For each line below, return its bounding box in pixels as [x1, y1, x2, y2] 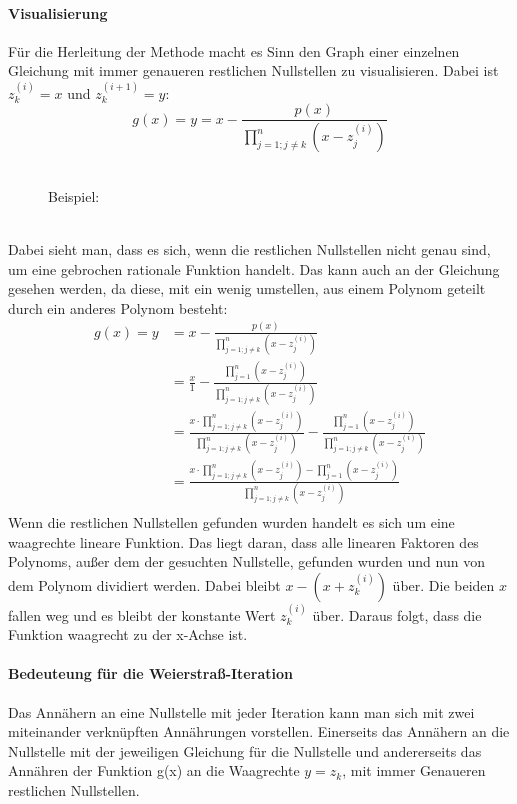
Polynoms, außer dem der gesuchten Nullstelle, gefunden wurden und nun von [8, 551, 485, 572]
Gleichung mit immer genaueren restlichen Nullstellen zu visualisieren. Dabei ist [8, 60, 499, 81]
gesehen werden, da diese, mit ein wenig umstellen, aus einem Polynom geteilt [8, 278, 486, 299]
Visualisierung [8, 2, 108, 23]
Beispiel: [48, 185, 100, 206]
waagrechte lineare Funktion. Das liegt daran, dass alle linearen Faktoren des [8, 531, 479, 552]
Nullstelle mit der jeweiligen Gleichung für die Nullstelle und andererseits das [8, 740, 482, 761]
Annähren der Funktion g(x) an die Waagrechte [8, 760, 300, 781]
